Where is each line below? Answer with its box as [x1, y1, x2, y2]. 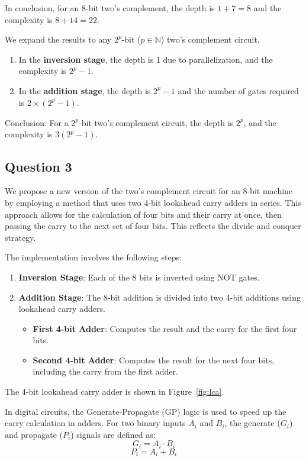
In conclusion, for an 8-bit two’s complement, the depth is [5, 2, 215, 14]
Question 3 [5, 157, 72, 175]
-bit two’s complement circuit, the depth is [79, 116, 234, 128]
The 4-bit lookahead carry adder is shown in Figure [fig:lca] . [5, 385, 224, 398]
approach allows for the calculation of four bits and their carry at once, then [5, 208, 282, 220]
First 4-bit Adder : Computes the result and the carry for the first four [33, 322, 297, 334]
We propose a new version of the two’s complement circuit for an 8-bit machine [5, 185, 293, 197]
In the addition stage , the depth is [18, 84, 151, 96]
